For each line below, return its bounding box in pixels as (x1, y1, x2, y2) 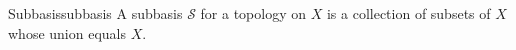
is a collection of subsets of (326, 3, 491, 23)
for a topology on (200, 3, 307, 23)
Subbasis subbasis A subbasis (8, 3, 183, 23)
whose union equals (8, 22, 126, 43)
